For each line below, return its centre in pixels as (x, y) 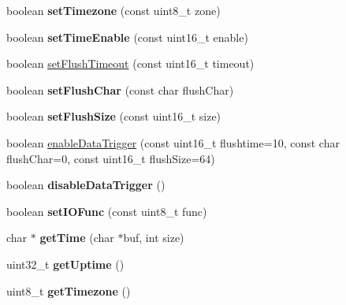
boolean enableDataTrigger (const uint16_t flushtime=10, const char (173, 142)
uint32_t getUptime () (65, 264)
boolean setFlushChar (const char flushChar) (120, 89)
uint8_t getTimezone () (69, 290)
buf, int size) (154, 238)
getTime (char (77, 238)
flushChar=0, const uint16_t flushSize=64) (111, 158)
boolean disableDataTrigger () (86, 185)
